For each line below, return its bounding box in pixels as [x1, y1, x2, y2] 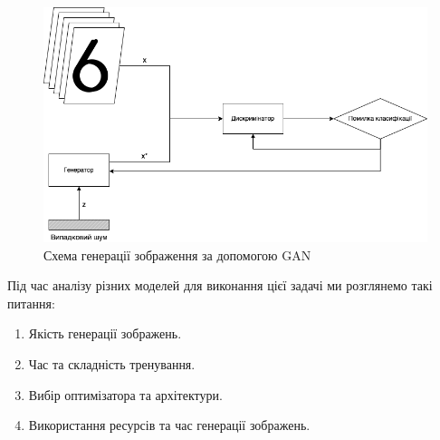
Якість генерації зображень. [28, 324, 182, 343]
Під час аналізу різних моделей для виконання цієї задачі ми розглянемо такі [7, 276, 433, 295]
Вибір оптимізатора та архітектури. [28, 385, 223, 404]
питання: [7, 293, 55, 312]
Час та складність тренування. [28, 355, 196, 374]
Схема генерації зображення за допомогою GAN [43, 245, 311, 264]
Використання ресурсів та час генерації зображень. [28, 416, 311, 435]
